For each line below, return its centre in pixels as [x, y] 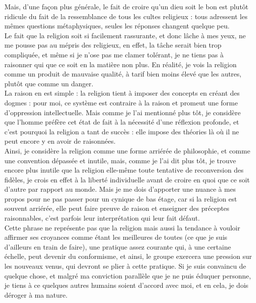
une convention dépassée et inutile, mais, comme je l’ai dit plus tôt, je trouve [120, 160]
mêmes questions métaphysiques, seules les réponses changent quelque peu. [117, 26]
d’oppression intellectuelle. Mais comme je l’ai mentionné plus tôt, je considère [123, 112]
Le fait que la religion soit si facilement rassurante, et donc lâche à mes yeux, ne [125, 35]
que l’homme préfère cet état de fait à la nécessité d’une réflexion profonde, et [122, 122]
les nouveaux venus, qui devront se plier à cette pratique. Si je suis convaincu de [125, 266]
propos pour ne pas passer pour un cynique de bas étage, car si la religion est [121, 198]
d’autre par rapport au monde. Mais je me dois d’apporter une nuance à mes [120, 189]
